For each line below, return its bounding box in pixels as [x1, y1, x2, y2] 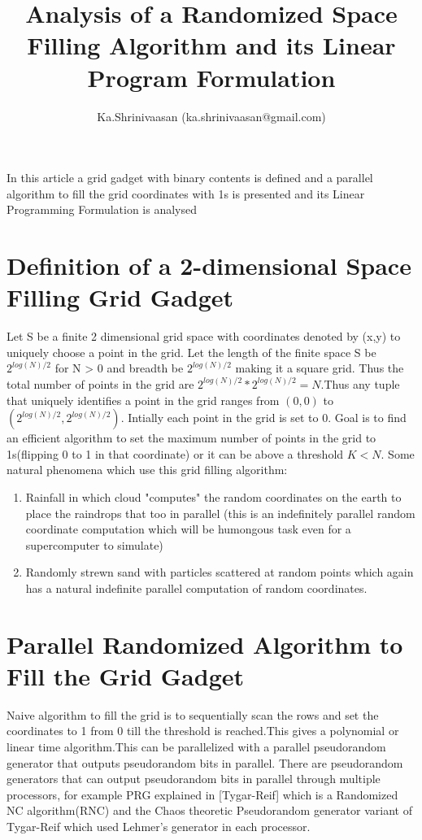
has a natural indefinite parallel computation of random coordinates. [25, 579, 368, 596]
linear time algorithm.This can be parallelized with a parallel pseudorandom [7, 738, 386, 755]
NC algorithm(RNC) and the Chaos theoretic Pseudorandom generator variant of [7, 802, 412, 819]
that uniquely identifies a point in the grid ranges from [7, 391, 280, 408]
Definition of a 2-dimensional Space [7, 249, 411, 282]
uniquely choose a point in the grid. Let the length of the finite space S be [7, 343, 376, 360]
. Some [381, 445, 415, 462]
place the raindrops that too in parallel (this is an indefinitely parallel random [25, 504, 415, 521]
